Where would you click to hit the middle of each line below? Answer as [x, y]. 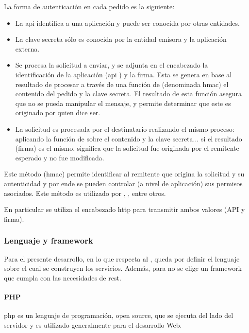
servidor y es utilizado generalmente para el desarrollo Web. [93, 324]
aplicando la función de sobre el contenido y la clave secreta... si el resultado [129, 138]
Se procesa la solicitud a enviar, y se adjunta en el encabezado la [112, 65]
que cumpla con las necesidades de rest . [63, 277]
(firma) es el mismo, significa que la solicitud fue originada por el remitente [127, 148]
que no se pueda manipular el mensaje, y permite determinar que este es [123, 103]
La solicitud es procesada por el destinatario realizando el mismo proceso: [125, 129]
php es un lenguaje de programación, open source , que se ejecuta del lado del [119, 315]
